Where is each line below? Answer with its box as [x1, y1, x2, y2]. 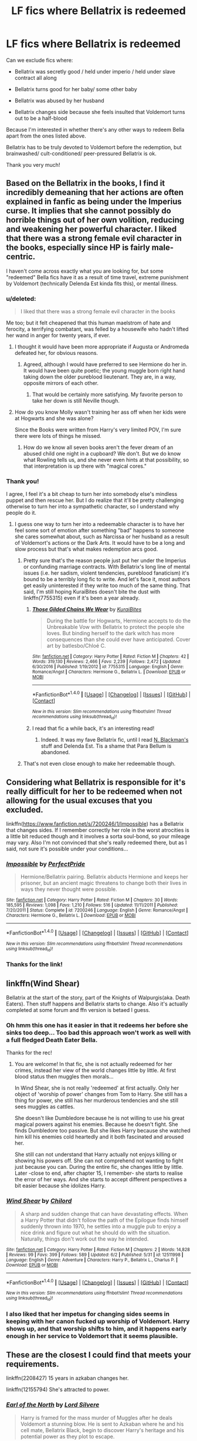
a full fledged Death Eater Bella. [6, 1036, 98, 1044]
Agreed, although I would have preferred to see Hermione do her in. [23, 361, 188, 368]
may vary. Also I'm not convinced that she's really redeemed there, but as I [6, 839, 187, 846]
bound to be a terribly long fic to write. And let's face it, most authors [23, 576, 191, 583]
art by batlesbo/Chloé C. [46, 642, 106, 649]
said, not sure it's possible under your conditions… [6, 845, 128, 853]
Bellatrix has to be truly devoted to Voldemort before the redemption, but [6, 143, 182, 150]
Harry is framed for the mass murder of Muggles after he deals [20, 1414, 173, 1421]
